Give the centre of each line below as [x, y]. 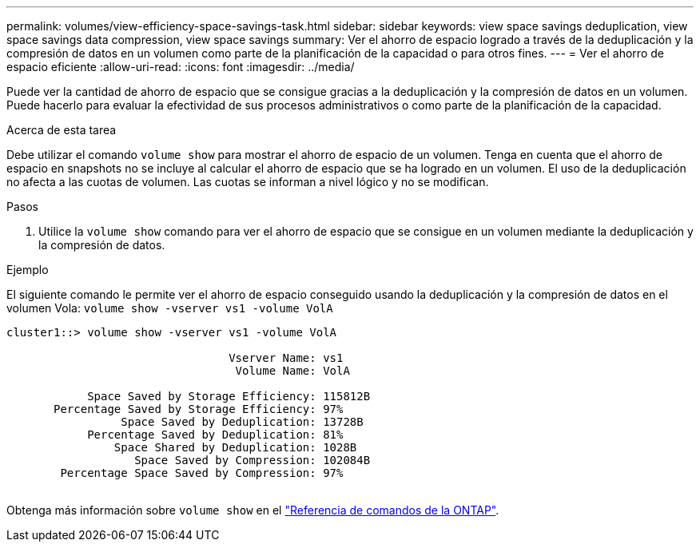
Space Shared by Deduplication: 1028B [235, 447]
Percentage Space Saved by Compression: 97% [202, 473]
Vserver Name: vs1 [286, 358]
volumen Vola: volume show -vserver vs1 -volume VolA [170, 308]
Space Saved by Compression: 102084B [253, 460]
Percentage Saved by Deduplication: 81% [215, 435]
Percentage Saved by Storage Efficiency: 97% [199, 409]
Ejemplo [28, 270]
